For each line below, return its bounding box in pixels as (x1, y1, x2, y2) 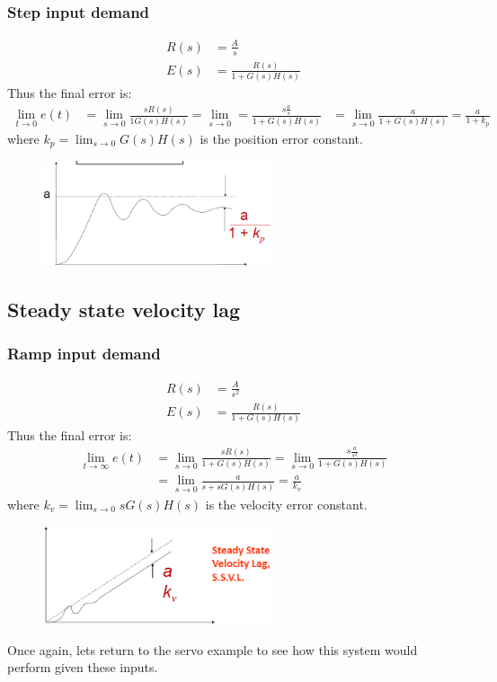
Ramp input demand (7, 341, 161, 364)
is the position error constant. (200, 128, 363, 147)
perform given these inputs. (7, 658, 158, 677)
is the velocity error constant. (205, 494, 368, 513)
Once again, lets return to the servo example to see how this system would (7, 640, 418, 659)
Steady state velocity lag (7, 295, 241, 323)
